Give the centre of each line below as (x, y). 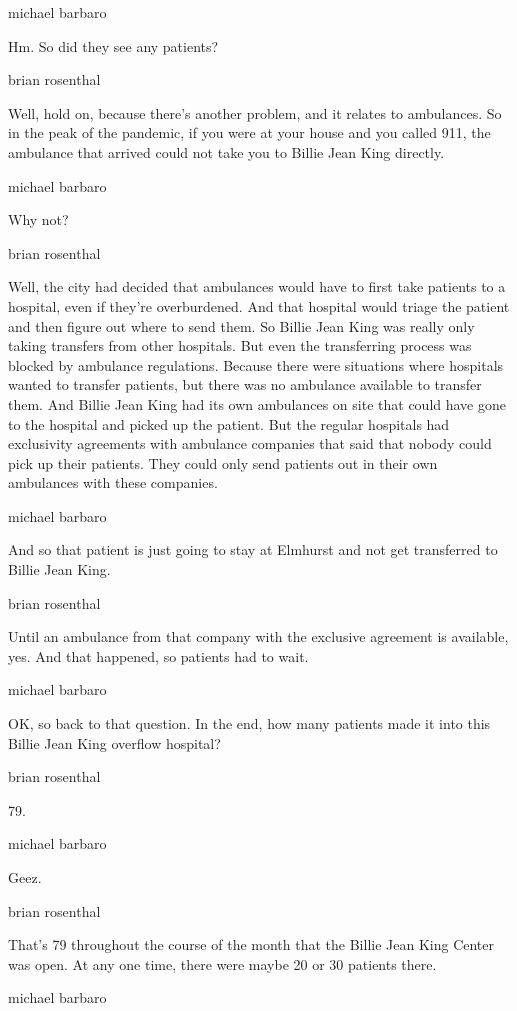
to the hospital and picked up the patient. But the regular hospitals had (229, 423)
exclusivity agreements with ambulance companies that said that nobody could (250, 443)
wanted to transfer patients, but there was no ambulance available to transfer (245, 384)
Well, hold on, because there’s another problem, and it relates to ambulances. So (255, 112)
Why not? (38, 219)
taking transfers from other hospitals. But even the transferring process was (240, 345)
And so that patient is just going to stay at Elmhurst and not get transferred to (253, 549)
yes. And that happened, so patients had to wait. (158, 655)
